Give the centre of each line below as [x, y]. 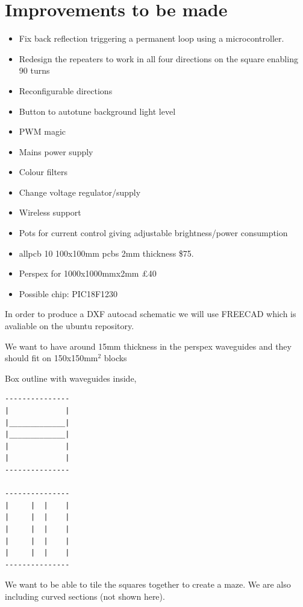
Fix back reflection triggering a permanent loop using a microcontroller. [151, 38]
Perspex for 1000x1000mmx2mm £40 [88, 273]
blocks [115, 358]
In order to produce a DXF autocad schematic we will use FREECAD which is [151, 314]
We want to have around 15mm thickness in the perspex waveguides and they [148, 346]
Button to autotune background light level [97, 111]
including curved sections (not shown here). [85, 596]
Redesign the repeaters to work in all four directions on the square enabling [158, 58]
